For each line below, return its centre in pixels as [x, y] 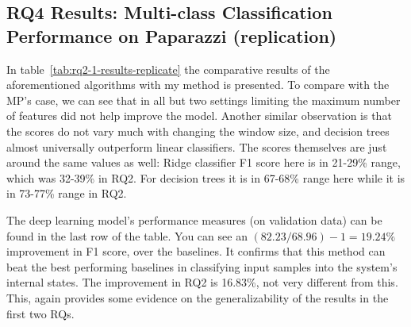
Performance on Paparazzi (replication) [172, 35]
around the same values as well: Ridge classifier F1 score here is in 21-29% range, [204, 162]
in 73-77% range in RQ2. [67, 193]
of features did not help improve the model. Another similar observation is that [199, 115]
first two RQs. [40, 313]
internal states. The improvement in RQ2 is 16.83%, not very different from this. [202, 282]
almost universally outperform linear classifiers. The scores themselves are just [197, 146]
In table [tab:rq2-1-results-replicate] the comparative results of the [168, 69]
